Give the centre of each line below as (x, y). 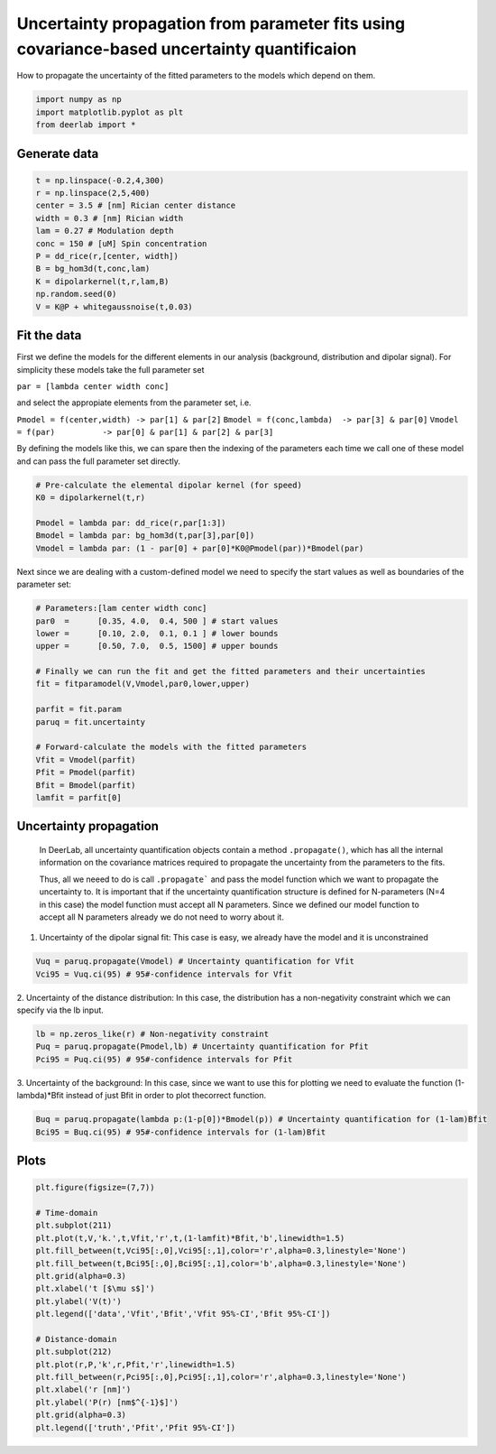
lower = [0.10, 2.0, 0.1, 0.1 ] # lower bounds (157, 633)
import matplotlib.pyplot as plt (110, 112)
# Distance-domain (76, 1339)
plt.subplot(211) (74, 1226)
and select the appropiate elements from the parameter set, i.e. (134, 403)
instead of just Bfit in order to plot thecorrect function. (166, 1096)
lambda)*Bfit (40, 1096)
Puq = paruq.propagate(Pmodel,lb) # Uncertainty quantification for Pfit (202, 1047)
